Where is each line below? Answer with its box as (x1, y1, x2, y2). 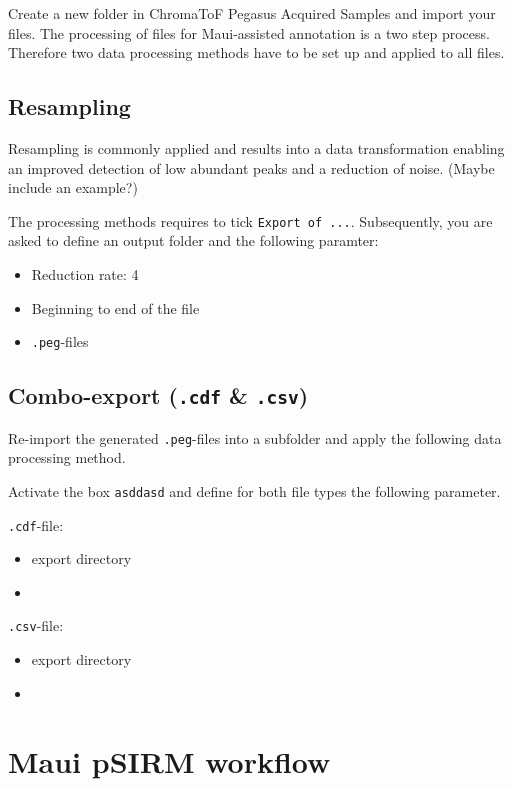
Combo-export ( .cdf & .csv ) (8, 380, 309, 411)
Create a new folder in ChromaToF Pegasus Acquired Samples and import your (8, 3, 496, 23)
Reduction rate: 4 (31, 264, 139, 285)
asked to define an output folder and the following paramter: (8, 230, 379, 251)
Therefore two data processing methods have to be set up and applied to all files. (8, 42, 505, 63)
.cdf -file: (8, 514, 64, 535)
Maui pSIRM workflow (8, 741, 331, 782)
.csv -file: (8, 615, 64, 636)
